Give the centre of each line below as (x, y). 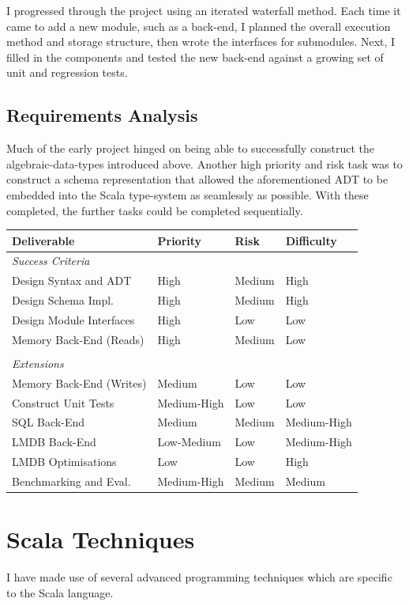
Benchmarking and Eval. (71, 481)
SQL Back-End (48, 422)
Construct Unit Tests (63, 402)
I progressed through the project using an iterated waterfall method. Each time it (204, 10)
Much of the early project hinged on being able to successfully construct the (190, 148)
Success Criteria (51, 261)
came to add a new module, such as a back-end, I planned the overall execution (199, 26)
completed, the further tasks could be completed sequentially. (155, 210)
